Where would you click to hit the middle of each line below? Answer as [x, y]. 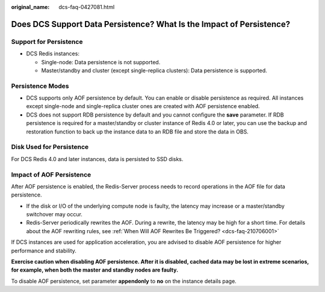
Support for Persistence [47, 41]
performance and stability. [44, 251]
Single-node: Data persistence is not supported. [101, 62]
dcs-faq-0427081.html [87, 7]
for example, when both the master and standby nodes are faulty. [95, 270]
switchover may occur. [54, 214]
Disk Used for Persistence [50, 147]
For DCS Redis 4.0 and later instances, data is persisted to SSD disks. [97, 159]
